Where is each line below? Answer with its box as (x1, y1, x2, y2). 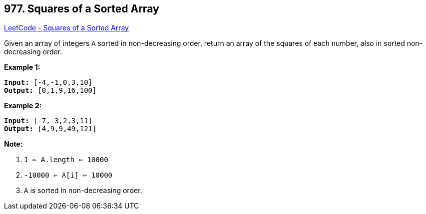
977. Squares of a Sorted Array (4, 2, 159, 15)
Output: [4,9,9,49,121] (4, 125, 97, 133)
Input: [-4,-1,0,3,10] (4, 78, 93, 87)
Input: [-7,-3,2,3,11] (4, 117, 93, 125)
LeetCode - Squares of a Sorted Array (4, 23, 129, 32)
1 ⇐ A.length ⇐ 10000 (24, 156, 108, 164)
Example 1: (4, 63, 40, 72)
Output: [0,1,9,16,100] (4, 86, 97, 95)
